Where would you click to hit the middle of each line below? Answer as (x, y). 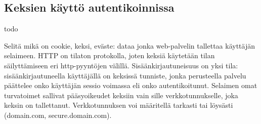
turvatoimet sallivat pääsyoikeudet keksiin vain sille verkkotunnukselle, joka (121, 95)
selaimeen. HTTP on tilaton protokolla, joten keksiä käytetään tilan (110, 55)
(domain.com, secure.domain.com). (58, 115)
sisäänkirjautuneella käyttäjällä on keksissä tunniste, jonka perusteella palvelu (125, 75)
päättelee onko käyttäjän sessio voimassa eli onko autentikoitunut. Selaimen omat (131, 85)
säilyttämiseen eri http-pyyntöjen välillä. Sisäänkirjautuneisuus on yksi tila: (121, 65)
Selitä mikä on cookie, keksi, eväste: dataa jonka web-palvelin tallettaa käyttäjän (129, 45)
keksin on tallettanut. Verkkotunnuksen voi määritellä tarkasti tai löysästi (119, 105)
